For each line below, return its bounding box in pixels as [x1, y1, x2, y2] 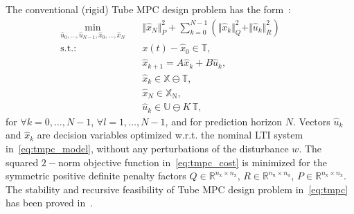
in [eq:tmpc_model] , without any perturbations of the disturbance [6, 141, 289, 156]
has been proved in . [6, 195, 94, 210]
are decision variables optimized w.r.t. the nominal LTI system [37, 127, 303, 142]
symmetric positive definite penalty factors [6, 168, 186, 183]
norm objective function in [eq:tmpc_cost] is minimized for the [57, 154, 327, 169]
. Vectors [293, 114, 330, 128]
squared [6, 154, 39, 169]
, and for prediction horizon [165, 114, 283, 128]
